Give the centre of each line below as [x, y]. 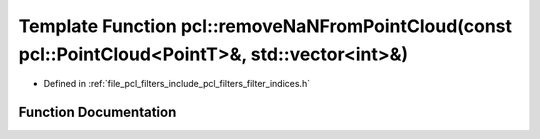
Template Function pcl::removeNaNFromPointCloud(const [265, 26]
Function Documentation [97, 112]
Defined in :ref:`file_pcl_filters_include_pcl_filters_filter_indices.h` [176, 84]
